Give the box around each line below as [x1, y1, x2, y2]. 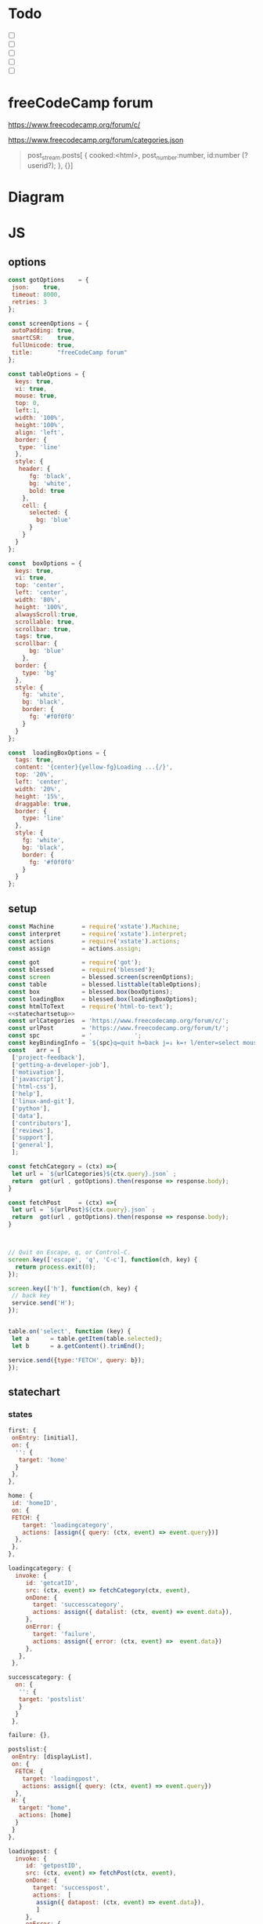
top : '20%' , [15, 771, 55, 779]
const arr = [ [8, 1046, 61, 1054]
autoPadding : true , [11, 327, 76, 334]
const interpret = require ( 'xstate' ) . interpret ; [8, 929, 188, 938]
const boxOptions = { [8, 559, 82, 568]
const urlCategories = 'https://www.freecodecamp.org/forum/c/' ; [8, 1017, 229, 1025]
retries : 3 [11, 298, 47, 306]
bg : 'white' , [28, 480, 72, 487]
